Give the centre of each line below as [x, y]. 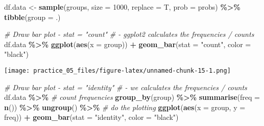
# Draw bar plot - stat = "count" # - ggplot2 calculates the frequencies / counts [129, 34]
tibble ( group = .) [32, 17]
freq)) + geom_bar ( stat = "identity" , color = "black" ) [91, 117]
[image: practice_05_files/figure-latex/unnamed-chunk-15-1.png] [117, 70]
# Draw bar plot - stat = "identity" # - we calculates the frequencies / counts [126, 87]
